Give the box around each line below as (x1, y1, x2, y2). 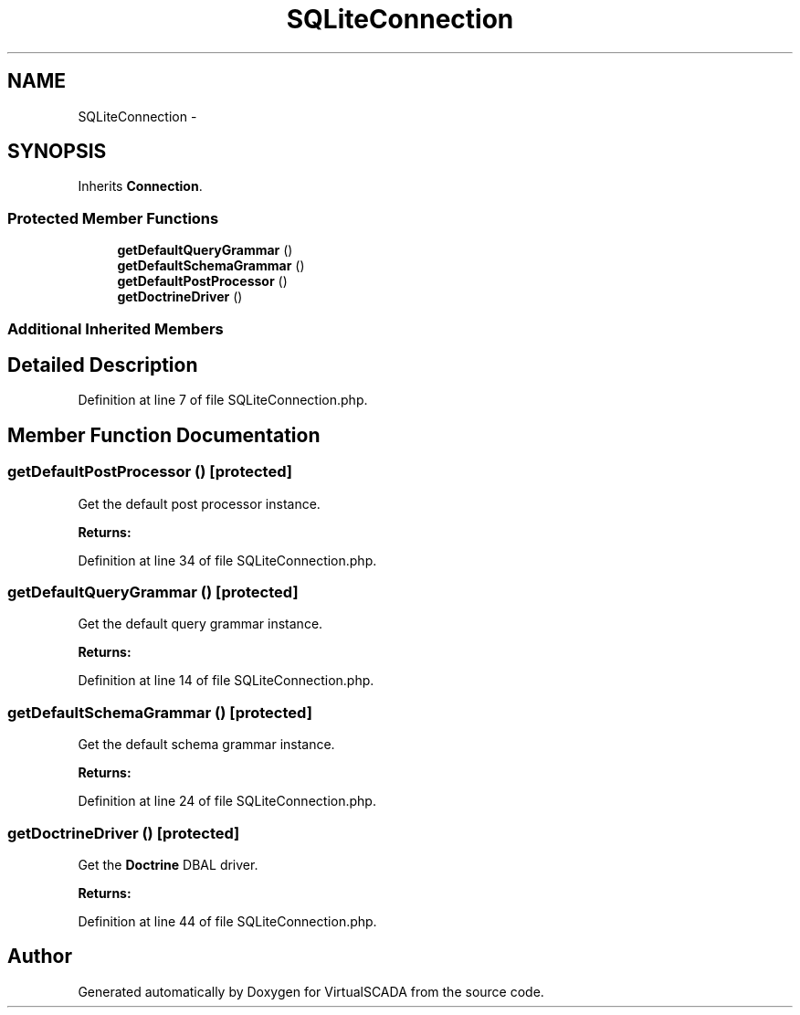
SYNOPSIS (7, 140, 107, 164)
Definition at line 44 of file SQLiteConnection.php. (78, 913, 377, 929)
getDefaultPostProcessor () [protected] (7, 462, 292, 481)
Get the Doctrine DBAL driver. (78, 856, 258, 872)
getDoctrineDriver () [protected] (7, 823, 240, 842)
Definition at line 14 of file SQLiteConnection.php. (78, 672, 374, 689)
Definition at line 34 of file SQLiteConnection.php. (78, 552, 377, 568)
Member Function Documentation (7, 423, 321, 447)
